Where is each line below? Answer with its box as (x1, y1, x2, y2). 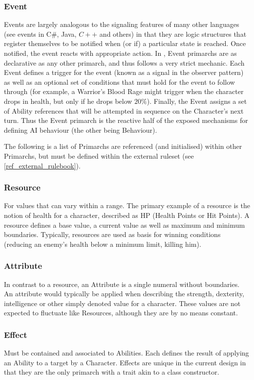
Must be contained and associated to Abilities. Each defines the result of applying (4, 348, 249, 358)
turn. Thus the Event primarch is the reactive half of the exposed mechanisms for (4, 115, 248, 125)
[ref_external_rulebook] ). (4, 160, 81, 170)
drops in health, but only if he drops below (4, 95, 132, 106)
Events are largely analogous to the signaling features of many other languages (4, 19, 239, 29)
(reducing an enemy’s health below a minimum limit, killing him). (4, 238, 201, 249)
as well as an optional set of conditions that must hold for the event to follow (4, 76, 235, 87)
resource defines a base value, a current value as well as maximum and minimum (4, 219, 245, 230)
